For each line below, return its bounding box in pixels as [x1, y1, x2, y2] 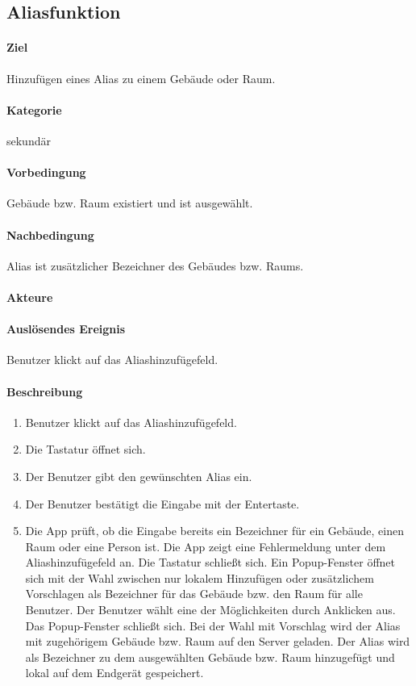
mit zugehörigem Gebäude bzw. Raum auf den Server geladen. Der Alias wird [25, 633, 410, 650]
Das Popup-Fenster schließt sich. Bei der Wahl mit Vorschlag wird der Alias [25, 617, 401, 634]
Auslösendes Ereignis [6, 320, 126, 337]
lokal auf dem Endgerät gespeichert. [25, 664, 204, 681]
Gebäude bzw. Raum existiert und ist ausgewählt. [6, 195, 253, 211]
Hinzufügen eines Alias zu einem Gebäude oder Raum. [6, 69, 276, 86]
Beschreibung [6, 383, 83, 399]
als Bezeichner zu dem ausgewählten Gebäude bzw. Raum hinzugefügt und [25, 648, 395, 665]
